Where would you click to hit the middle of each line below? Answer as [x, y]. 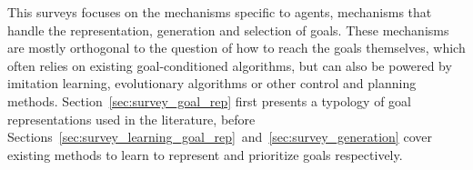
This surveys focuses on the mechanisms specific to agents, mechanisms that [220, 12]
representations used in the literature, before [131, 119]
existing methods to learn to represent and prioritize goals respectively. [205, 154]
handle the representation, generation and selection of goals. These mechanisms [228, 30]
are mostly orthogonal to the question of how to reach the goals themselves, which [236, 48]
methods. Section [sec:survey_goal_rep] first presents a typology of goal [209, 100]
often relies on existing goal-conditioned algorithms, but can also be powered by [230, 65]
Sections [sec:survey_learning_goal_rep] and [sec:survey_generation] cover [220, 137]
